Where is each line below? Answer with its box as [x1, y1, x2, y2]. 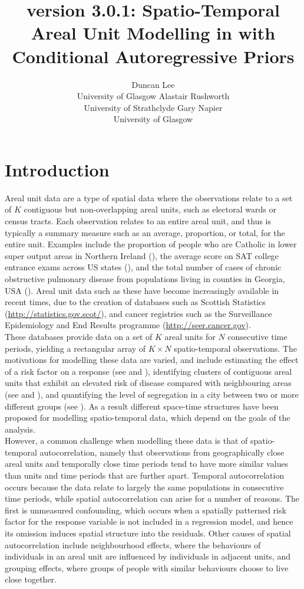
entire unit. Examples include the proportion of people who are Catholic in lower [5, 238, 297, 250]
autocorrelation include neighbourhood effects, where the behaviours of [5, 538, 261, 551]
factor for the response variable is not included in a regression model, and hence [5, 515, 293, 528]
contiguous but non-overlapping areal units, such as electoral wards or [24, 203, 276, 215]
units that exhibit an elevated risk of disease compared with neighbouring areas [5, 377, 292, 389]
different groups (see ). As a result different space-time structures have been [5, 400, 279, 412]
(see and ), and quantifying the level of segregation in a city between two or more [5, 388, 299, 400]
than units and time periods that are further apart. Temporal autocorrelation [5, 469, 285, 482]
